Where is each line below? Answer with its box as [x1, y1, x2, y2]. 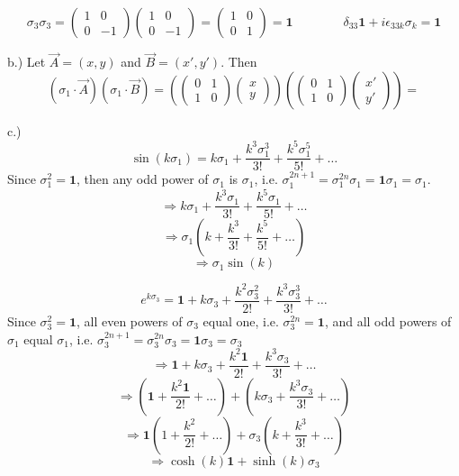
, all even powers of [76, 311, 183, 330]
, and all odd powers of [324, 311, 452, 330]
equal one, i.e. [202, 311, 279, 330]
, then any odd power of [76, 169, 209, 188]
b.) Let [7, 52, 46, 71]
